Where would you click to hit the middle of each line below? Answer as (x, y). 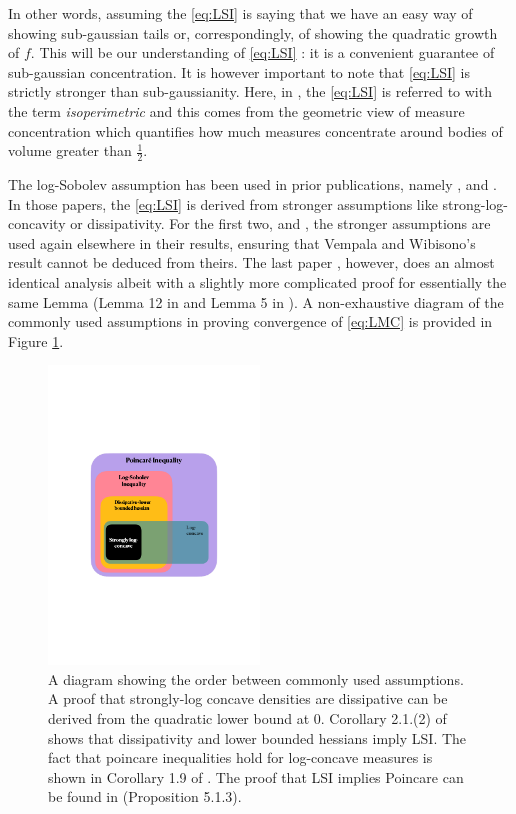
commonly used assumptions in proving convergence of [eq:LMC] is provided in (250, 321)
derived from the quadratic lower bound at (179, 718)
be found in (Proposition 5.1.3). (145, 796)
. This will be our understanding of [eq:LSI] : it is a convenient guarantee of (262, 52)
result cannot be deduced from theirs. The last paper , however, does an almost (251, 262)
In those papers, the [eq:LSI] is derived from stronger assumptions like (223, 203)
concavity (37, 223)
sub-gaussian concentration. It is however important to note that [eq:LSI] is (239, 71)
